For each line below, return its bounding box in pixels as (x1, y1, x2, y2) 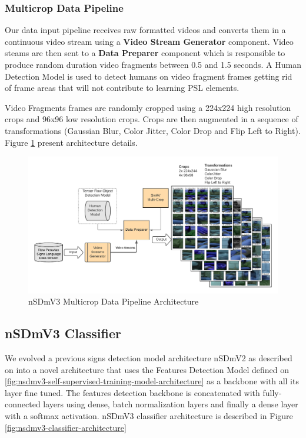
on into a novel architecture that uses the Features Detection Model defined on (5, 363, 289, 375)
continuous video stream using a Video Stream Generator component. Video (5, 35, 294, 47)
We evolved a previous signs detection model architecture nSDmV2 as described (5, 352, 292, 364)
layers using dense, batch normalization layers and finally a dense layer (43, 398, 298, 410)
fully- (262, 386, 282, 398)
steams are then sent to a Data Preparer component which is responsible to (5, 47, 285, 59)
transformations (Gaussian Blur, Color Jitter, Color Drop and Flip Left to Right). (5, 124, 301, 136)
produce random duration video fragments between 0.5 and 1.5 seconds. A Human (5, 58, 302, 70)
